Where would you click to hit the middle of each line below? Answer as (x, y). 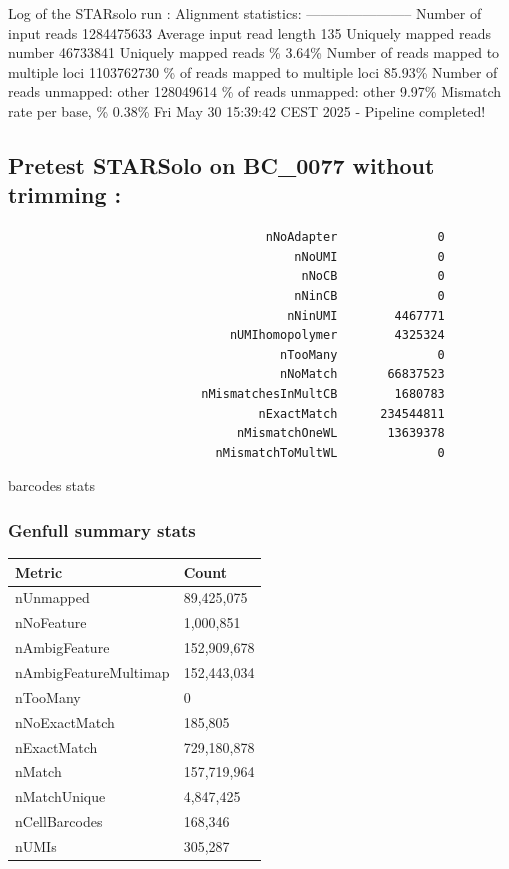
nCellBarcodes (59, 821)
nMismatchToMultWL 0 (330, 452)
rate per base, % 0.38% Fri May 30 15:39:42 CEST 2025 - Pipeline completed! (247, 110)
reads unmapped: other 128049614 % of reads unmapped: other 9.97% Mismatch (255, 91)
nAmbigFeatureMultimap (92, 671)
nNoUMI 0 (369, 256)
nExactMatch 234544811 (351, 413)
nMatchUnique (60, 796)
